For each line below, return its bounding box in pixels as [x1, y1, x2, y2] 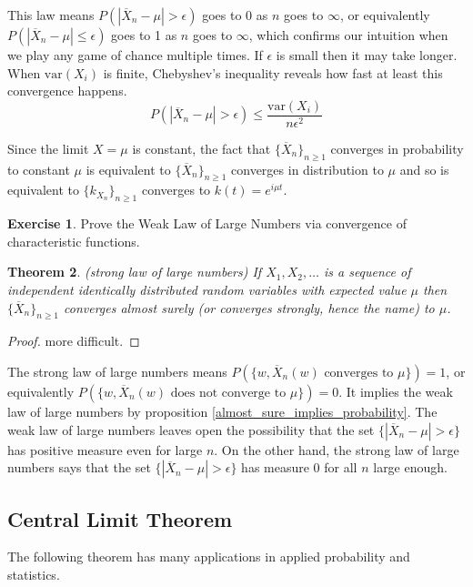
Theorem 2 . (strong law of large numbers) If [7, 262, 262, 281]
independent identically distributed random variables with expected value [7, 280, 407, 299]
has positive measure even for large [7, 440, 203, 459]
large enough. [373, 458, 448, 477]
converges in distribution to [231, 159, 384, 178]
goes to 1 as [111, 25, 177, 44]
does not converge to [170, 387, 287, 400]
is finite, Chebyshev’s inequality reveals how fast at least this [103, 63, 443, 82]
